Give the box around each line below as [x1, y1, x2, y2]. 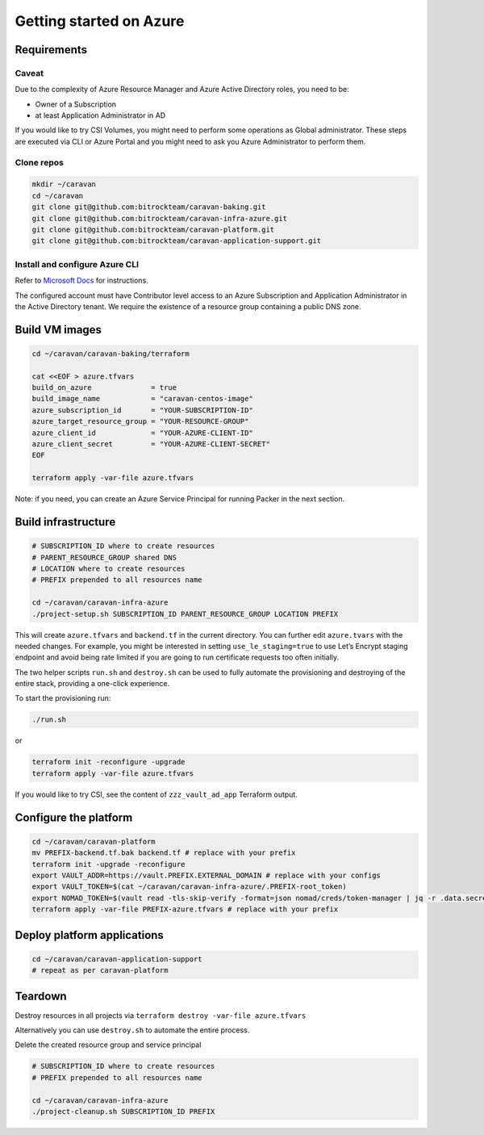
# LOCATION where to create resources [31, 563, 186, 573]
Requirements [15, 43, 88, 57]
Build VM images [15, 323, 102, 337]
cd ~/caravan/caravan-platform [31, 836, 156, 846]
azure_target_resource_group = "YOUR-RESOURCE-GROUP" [31, 417, 249, 426]
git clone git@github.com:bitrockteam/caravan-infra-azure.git [31, 214, 288, 223]
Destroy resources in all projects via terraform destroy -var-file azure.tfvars [15, 1010, 307, 1020]
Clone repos [15, 157, 64, 168]
